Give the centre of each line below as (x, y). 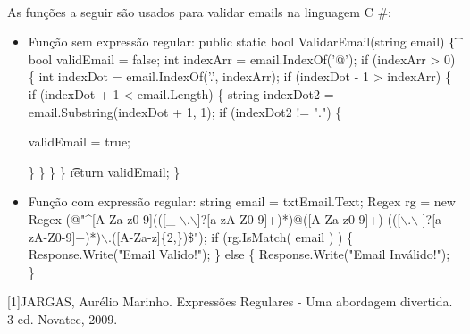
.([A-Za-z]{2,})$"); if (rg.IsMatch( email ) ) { (231, 236)
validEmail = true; (79, 142)
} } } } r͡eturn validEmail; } (104, 171)
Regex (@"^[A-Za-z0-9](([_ (102, 218)
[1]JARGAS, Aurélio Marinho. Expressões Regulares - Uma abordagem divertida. (230, 301)
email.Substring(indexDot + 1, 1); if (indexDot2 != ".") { (185, 111)
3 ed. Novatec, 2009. (63, 318)
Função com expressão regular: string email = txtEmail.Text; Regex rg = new (242, 201)
